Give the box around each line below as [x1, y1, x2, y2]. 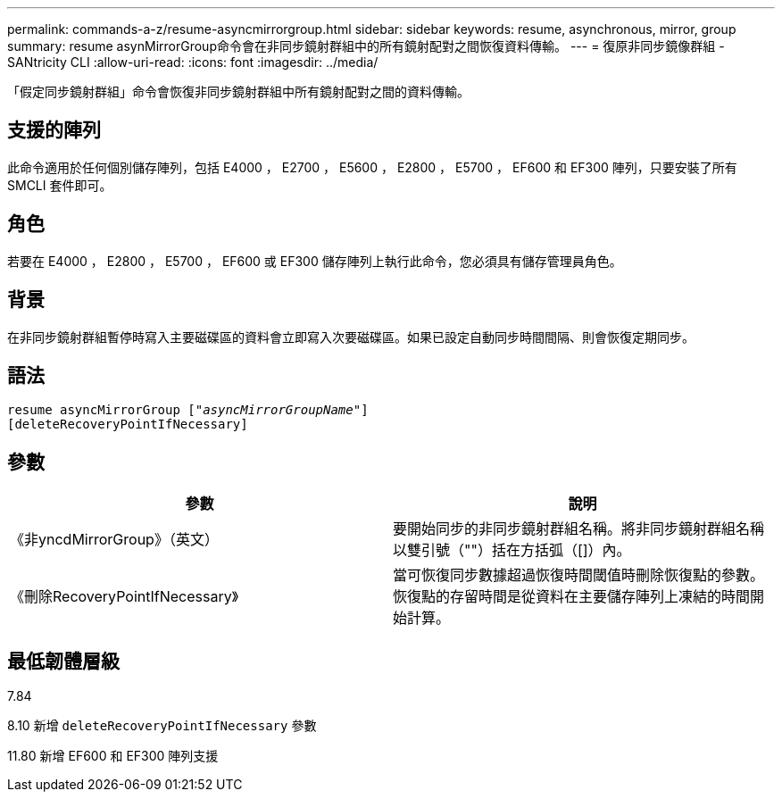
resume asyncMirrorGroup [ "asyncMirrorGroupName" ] [7, 403, 369, 418]
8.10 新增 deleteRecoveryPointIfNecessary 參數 [7, 718, 317, 734]
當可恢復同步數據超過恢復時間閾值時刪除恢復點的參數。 [393, 566, 765, 585]
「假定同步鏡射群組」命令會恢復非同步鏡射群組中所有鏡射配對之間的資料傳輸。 [7, 84, 470, 99]
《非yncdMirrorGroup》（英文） [10, 530, 219, 549]
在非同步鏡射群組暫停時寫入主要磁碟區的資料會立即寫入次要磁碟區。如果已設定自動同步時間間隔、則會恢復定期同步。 [7, 329, 695, 345]
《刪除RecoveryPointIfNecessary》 [10, 587, 238, 606]
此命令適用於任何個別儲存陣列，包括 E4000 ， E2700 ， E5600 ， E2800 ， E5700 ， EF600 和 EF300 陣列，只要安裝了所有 [7, 159, 737, 175]
